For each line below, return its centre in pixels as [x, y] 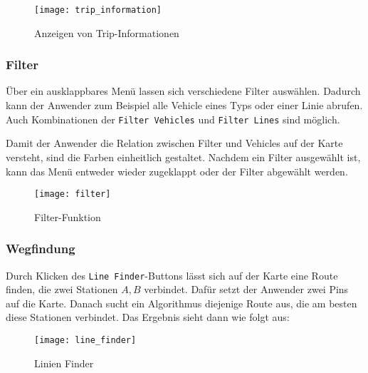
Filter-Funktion [68, 216]
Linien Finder [64, 363]
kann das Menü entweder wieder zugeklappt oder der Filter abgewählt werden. [177, 171]
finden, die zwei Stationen [62, 289]
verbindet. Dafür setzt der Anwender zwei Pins [246, 289]
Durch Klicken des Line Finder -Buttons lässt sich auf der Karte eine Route [172, 275]
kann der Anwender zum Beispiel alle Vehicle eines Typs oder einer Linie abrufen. [184, 105]
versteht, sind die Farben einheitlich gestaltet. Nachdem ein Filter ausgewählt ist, [183, 157]
